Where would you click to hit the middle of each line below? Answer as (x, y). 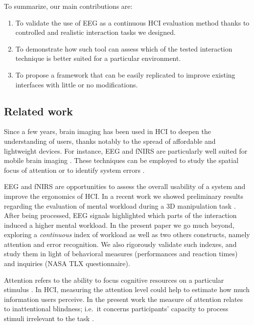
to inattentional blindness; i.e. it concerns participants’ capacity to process (116, 309)
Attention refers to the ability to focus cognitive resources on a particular (114, 280)
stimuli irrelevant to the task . (49, 318)
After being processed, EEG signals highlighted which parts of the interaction (120, 215)
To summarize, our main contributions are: (68, 6)
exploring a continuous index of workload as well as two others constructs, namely (127, 234)
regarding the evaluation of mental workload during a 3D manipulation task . (120, 205)
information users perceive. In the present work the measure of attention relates (124, 299)
